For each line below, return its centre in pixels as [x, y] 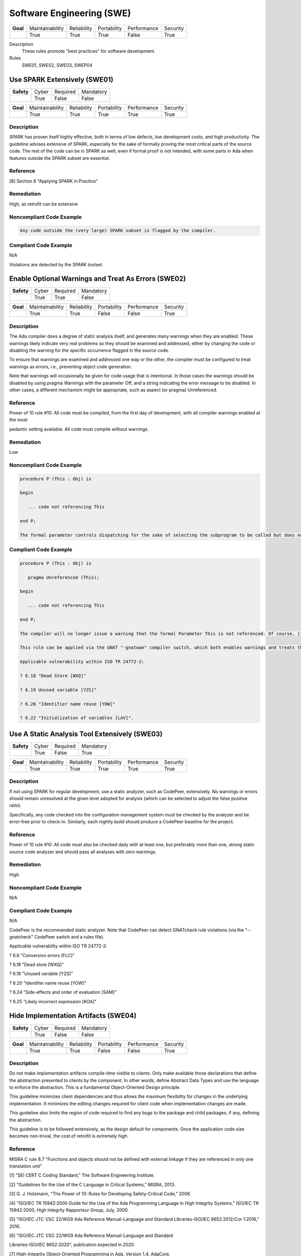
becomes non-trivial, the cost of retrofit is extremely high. [69, 1136]
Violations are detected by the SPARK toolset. [56, 264]
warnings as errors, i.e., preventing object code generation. [71, 366]
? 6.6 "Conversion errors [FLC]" [42, 955]
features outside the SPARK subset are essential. [60, 158]
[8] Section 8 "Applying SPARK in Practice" [53, 181]
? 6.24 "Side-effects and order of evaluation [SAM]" [63, 992]
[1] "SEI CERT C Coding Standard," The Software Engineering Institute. [82, 1175]
